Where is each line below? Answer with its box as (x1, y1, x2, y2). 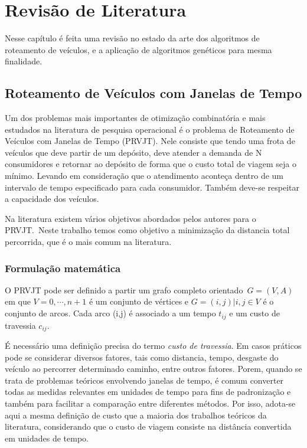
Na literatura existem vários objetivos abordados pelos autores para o (5, 212, 256, 224)
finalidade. (5, 55, 43, 67)
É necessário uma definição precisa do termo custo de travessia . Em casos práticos (5, 339, 302, 351)
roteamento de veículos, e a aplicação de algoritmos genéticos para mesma (5, 43, 272, 55)
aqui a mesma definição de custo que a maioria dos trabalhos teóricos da (5, 408, 267, 421)
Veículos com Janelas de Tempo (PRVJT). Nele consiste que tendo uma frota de (5, 135, 295, 147)
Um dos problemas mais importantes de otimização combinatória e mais (5, 112, 266, 124)
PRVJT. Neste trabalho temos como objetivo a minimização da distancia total (5, 224, 290, 236)
